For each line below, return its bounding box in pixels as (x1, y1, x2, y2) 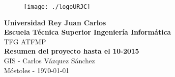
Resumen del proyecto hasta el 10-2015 (4, 46, 139, 56)
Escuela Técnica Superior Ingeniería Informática (4, 27, 171, 37)
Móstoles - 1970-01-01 (4, 65, 69, 75)
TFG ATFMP (4, 36, 46, 46)
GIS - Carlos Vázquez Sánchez (4, 56, 95, 66)
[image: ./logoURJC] (24, 3, 91, 10)
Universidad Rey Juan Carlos (4, 17, 106, 27)
